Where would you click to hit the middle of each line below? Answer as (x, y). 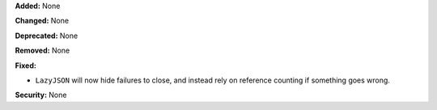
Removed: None (42, 51)
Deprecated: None (47, 36)
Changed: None (42, 21)
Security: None (41, 95)
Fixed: (25, 66)
